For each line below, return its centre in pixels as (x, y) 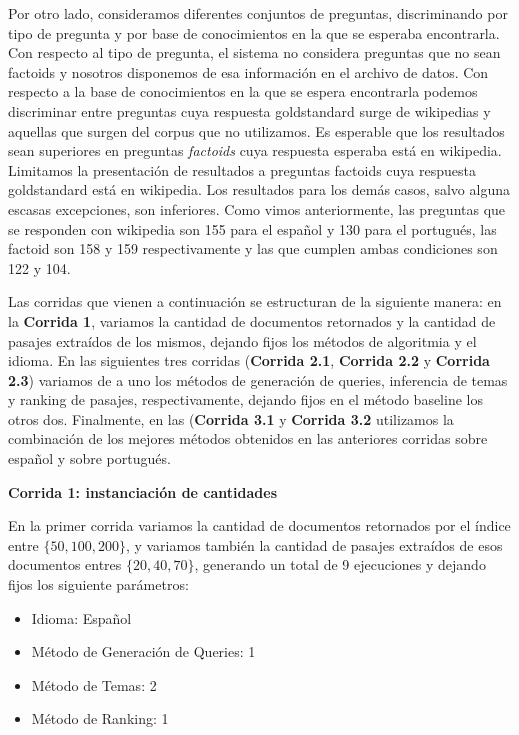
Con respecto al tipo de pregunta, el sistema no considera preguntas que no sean (254, 52)
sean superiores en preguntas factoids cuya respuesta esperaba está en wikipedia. (255, 150)
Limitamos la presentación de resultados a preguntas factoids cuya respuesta (242, 169)
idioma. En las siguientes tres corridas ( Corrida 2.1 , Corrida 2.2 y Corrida (249, 360)
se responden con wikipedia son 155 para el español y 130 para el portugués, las (252, 228)
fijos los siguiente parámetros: (98, 584)
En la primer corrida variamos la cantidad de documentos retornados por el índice (259, 525)
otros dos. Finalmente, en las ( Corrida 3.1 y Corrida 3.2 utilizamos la (231, 418)
